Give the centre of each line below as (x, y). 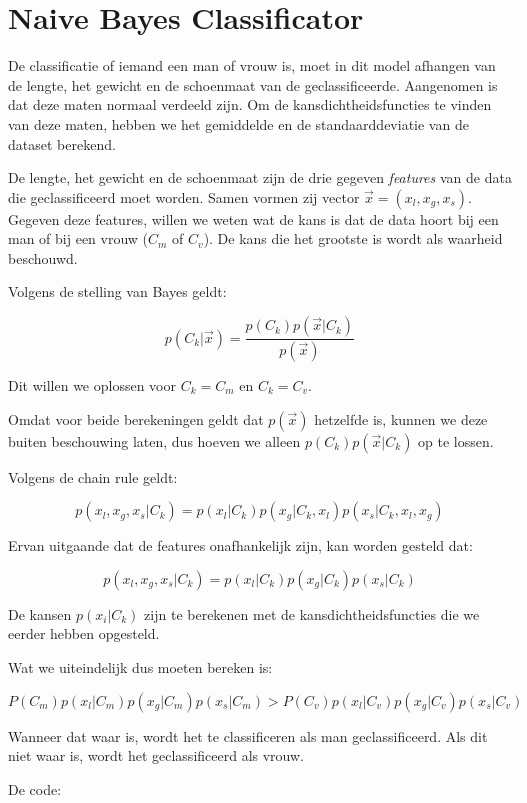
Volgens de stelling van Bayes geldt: (117, 291)
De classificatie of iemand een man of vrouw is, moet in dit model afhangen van (252, 65)
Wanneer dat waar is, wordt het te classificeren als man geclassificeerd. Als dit (248, 735)
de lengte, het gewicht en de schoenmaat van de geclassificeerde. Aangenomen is (253, 84)
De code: (35, 788)
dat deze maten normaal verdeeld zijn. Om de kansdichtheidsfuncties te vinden (250, 104)
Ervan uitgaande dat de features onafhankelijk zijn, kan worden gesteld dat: (240, 545)
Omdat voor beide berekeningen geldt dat (136, 418)
